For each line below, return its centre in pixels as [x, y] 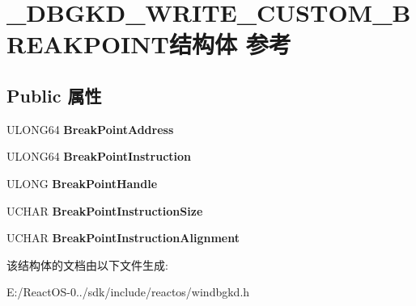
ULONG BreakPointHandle [82, 183]
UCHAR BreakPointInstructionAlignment [123, 238]
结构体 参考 [230, 44]
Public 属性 [54, 95]
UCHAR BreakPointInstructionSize [105, 210]
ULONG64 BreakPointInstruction [99, 156]
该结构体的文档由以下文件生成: [87, 264]
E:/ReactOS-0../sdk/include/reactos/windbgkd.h [128, 292]
